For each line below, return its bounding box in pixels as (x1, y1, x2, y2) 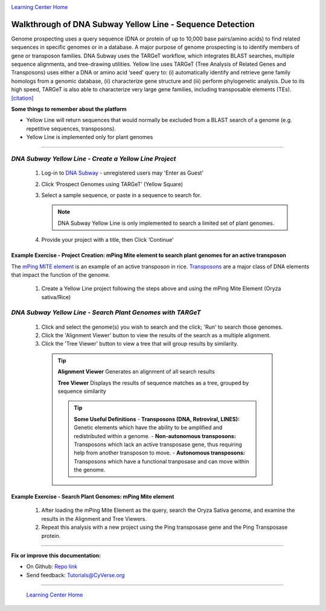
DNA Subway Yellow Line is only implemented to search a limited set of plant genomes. (57, 219, 275, 227)
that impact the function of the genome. (11, 271, 110, 278)
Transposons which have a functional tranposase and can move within (74, 457, 249, 465)
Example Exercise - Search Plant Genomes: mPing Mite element (11, 493, 174, 500)
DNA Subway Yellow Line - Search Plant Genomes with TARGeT (11, 308, 202, 317)
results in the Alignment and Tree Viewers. (41, 515, 147, 522)
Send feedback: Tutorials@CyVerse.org (26, 571, 125, 578)
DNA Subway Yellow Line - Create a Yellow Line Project (11, 154, 176, 163)
